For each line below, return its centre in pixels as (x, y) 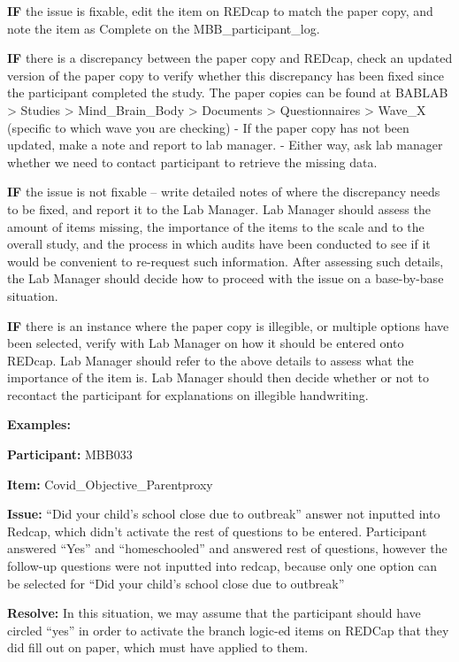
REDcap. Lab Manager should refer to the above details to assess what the (210, 360)
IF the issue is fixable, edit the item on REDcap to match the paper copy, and (220, 11)
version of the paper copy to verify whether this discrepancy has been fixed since (226, 75)
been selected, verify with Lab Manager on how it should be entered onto (206, 343)
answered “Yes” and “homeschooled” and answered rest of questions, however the (227, 548)
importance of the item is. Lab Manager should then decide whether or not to (218, 377)
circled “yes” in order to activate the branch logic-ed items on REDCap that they (228, 630)
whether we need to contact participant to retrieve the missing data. (192, 162)
